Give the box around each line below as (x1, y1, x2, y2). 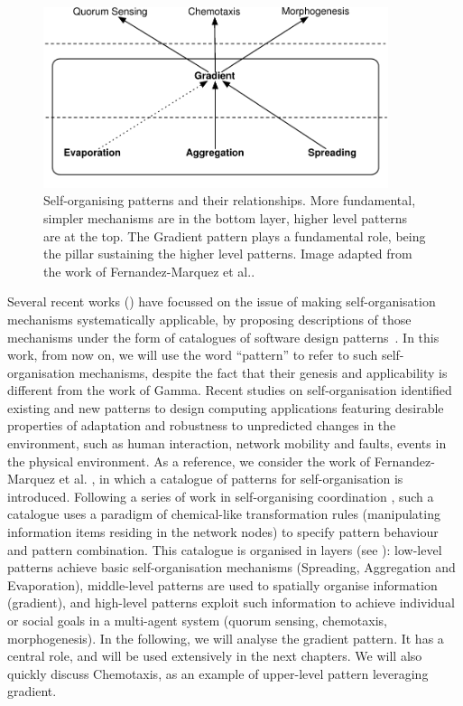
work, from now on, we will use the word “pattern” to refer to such (7, 345, 378, 364)
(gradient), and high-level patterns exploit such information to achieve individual (7, 593, 455, 612)
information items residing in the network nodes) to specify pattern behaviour (7, 522, 439, 541)
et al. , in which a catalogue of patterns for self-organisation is (59, 469, 403, 488)
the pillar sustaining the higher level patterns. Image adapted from (43, 244, 412, 263)
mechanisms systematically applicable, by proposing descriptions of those (7, 309, 412, 328)
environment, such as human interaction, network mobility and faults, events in (7, 434, 447, 453)
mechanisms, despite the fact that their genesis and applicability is (79, 362, 448, 381)
